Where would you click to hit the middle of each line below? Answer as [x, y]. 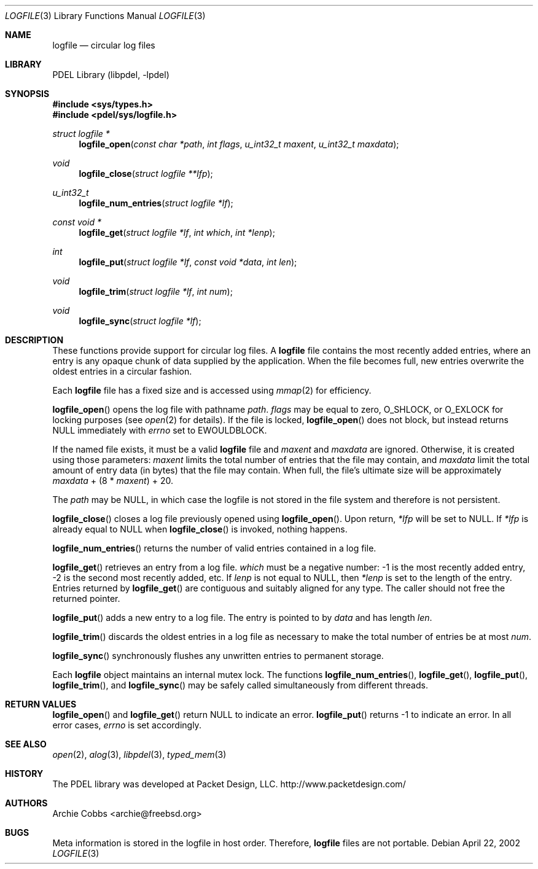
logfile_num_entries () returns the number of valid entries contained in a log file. [214, 548]
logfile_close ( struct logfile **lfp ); [146, 173]
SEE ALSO [26, 744]
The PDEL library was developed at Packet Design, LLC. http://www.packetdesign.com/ [229, 784]
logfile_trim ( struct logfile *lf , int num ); [156, 291]
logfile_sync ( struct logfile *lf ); [140, 321]
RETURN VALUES [41, 704]
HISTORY [24, 774]
